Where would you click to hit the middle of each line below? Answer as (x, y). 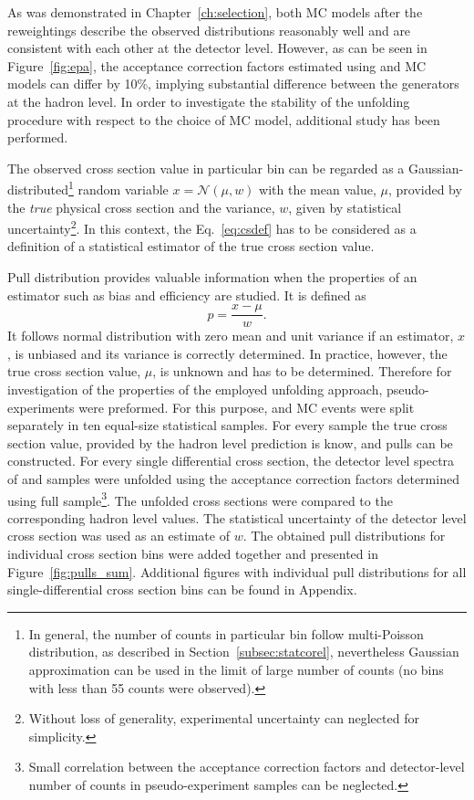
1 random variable (118, 188)
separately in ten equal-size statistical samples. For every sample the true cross (227, 425)
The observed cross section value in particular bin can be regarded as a (206, 168)
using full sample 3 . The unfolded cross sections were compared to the (200, 499)
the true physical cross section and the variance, (141, 207)
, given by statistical (345, 207)
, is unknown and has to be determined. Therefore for (302, 371)
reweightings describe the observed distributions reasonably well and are (209, 30)
